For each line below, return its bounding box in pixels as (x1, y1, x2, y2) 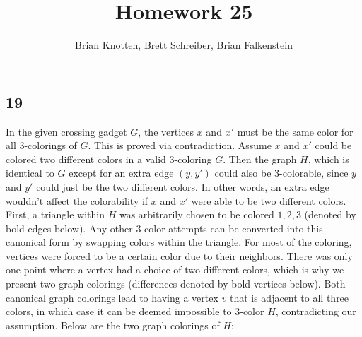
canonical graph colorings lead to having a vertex (6, 290, 218, 305)
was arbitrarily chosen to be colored (119, 207, 274, 222)
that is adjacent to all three (229, 290, 349, 305)
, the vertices (138, 124, 194, 138)
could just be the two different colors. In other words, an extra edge (36, 179, 329, 194)
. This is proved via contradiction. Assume (88, 138, 271, 153)
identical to (6, 165, 54, 180)
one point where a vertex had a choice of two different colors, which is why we (6, 262, 344, 277)
